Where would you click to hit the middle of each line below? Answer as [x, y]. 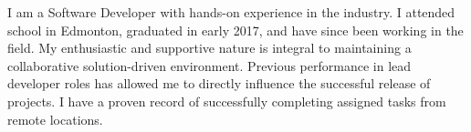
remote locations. [55, 119]
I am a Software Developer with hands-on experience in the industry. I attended [231, 12]
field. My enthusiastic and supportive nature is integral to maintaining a [209, 48]
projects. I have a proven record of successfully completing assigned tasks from [227, 101]
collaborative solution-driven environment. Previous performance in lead [209, 65]
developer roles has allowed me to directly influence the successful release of [219, 83]
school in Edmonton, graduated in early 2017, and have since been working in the [235, 30]
